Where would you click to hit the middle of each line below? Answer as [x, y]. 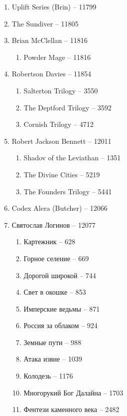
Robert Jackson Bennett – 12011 [62, 141]
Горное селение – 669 [56, 258]
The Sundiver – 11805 [45, 23]
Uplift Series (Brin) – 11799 [54, 6]
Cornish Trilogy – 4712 [59, 124]
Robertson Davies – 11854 [52, 74]
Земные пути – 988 [52, 342]
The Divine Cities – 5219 [62, 174]
